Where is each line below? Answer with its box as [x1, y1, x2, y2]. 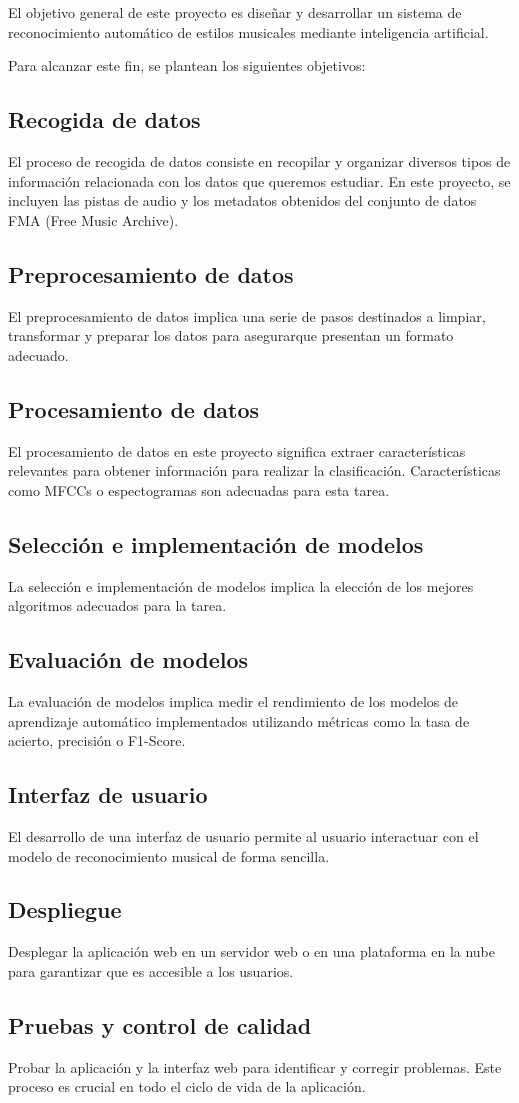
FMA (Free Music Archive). [8, 209, 179, 230]
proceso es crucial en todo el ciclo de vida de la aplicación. [8, 1076, 366, 1097]
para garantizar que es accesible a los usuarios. [8, 960, 294, 981]
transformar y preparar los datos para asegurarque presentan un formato [8, 325, 454, 346]
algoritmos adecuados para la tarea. [8, 595, 227, 616]
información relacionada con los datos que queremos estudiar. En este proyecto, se [8, 170, 511, 191]
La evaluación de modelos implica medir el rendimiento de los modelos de [8, 690, 459, 711]
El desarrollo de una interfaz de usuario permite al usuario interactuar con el [8, 825, 479, 846]
